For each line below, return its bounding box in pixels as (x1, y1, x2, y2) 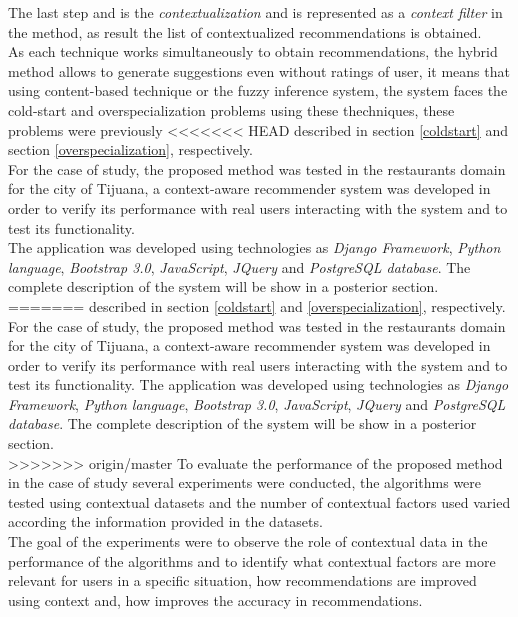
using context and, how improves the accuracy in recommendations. (8, 589, 423, 610)
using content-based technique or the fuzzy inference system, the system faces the (8, 80, 508, 101)
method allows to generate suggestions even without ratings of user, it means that (8, 60, 510, 81)
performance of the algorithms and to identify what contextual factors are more (8, 550, 496, 571)
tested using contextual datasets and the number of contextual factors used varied (8, 491, 511, 512)
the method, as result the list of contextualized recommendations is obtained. (8, 21, 482, 42)
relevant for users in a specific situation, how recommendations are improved (8, 570, 477, 591)
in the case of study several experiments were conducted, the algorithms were (8, 472, 482, 493)
